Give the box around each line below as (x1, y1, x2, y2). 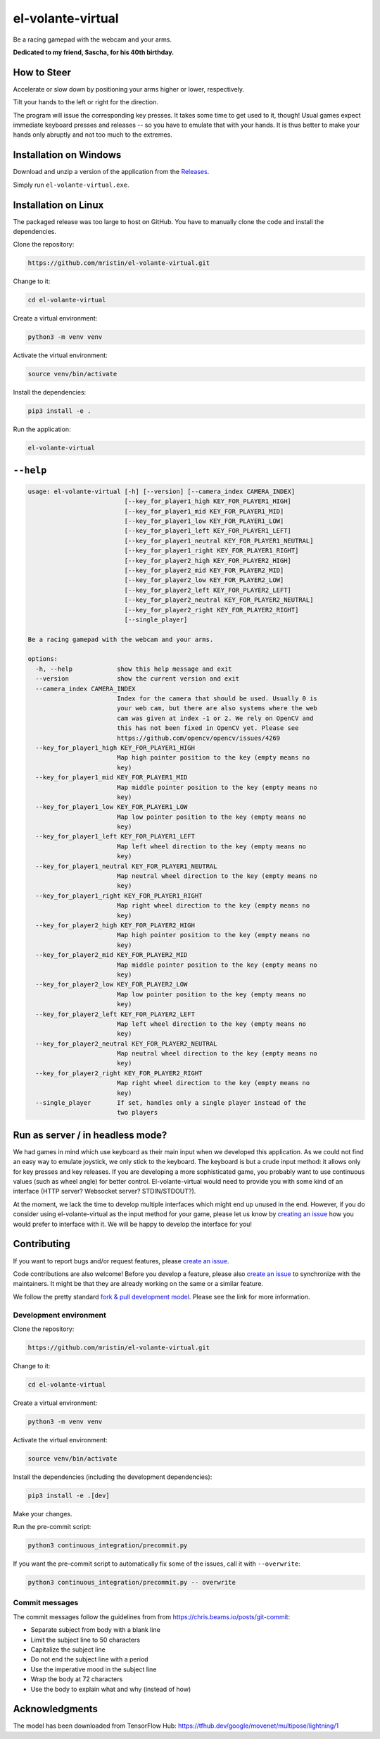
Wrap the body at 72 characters (30, 1675, 123, 1683)
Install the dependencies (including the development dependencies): (13, 1473, 213, 1481)
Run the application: (13, 425, 71, 433)
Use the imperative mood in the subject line (30, 1665, 157, 1673)
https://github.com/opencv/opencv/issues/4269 (116, 734, 281, 742)
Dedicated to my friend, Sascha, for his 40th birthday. (13, 48, 175, 56)
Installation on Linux (13, 199, 104, 211)
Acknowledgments (13, 1703, 99, 1715)
